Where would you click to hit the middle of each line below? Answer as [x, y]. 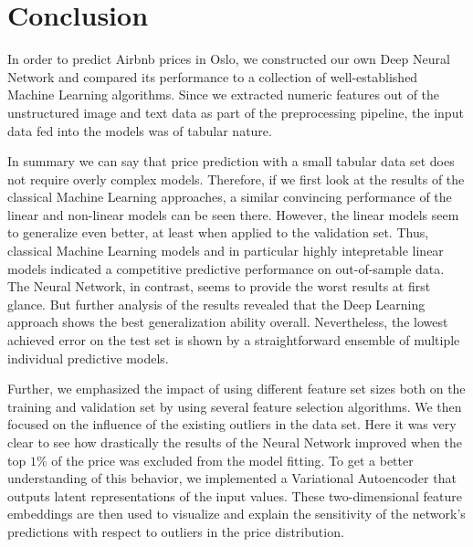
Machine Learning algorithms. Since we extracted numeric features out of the [224, 95]
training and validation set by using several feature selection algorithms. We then [235, 406]
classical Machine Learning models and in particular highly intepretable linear [226, 251]
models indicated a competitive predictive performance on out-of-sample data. [226, 268]
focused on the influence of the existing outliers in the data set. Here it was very [232, 424]
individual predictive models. [88, 358]
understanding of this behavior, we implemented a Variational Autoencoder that [232, 478]
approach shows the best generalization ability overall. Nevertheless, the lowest [228, 322]
